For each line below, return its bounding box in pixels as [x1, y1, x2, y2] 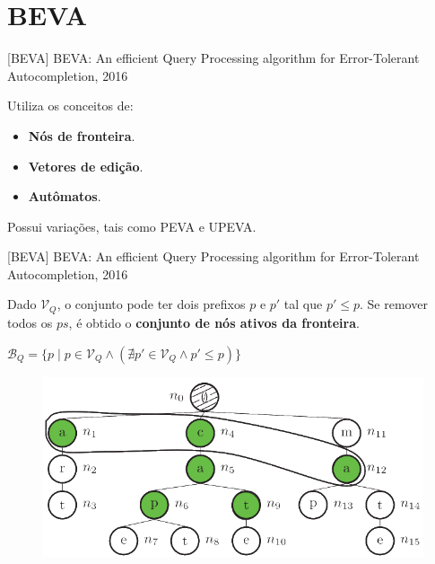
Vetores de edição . [28, 156, 144, 175]
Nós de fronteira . [28, 126, 135, 145]
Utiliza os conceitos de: [7, 96, 134, 115]
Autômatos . [28, 187, 101, 206]
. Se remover [360, 295, 428, 313]
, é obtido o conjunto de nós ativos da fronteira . [68, 313, 360, 331]
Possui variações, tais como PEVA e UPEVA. [7, 216, 257, 235]
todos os [7, 313, 53, 331]
